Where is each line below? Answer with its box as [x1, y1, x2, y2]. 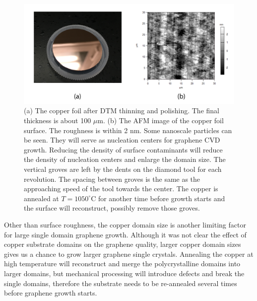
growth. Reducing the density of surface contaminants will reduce [24, 144, 223, 154]
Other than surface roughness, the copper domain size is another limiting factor [4, 219, 246, 229]
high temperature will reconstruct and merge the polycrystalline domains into [4, 258, 241, 269]
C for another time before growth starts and [91, 193, 225, 203]
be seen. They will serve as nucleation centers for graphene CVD [24, 135, 220, 145]
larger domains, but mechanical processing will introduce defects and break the [4, 268, 245, 278]
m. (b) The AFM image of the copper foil [97, 115, 224, 125]
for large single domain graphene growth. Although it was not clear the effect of [4, 229, 247, 239]
